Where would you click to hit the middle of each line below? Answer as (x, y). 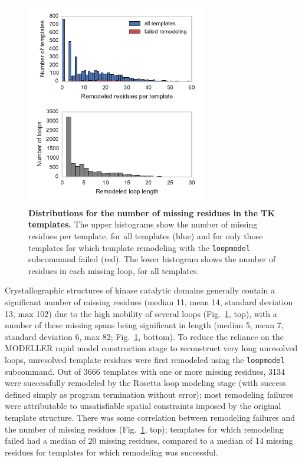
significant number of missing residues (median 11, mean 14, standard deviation (149, 302)
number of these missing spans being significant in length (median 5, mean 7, (144, 325)
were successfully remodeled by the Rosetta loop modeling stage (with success (145, 383)
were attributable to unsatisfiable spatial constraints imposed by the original (143, 406)
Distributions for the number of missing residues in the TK (152, 212)
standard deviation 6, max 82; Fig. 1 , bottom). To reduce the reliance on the (144, 336)
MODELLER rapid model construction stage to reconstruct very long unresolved (151, 348)
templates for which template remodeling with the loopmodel (139, 247)
